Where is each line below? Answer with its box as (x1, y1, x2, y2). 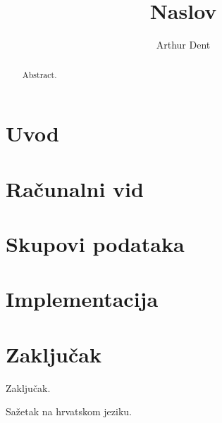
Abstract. (22, 68, 57, 80)
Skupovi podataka (6, 229, 185, 258)
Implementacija (6, 284, 159, 313)
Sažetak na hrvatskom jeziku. (6, 404, 132, 419)
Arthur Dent (156, 37, 211, 52)
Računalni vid (6, 174, 144, 203)
